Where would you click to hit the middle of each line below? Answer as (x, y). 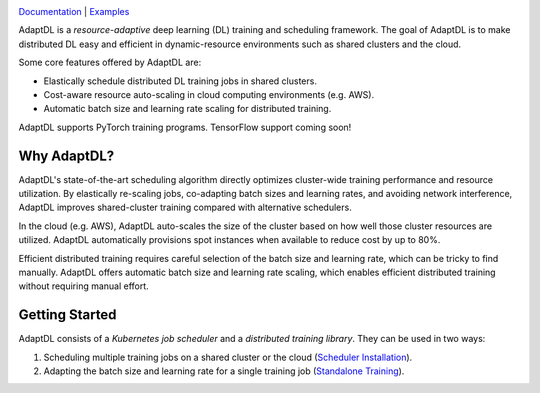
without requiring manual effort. (83, 286)
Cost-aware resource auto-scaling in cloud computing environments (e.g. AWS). (209, 94)
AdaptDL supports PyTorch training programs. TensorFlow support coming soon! (185, 127)
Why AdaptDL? (66, 155)
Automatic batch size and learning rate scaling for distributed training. (187, 109)
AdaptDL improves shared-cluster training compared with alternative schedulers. (185, 207)
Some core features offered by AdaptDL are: (110, 62)
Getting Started (67, 315)
